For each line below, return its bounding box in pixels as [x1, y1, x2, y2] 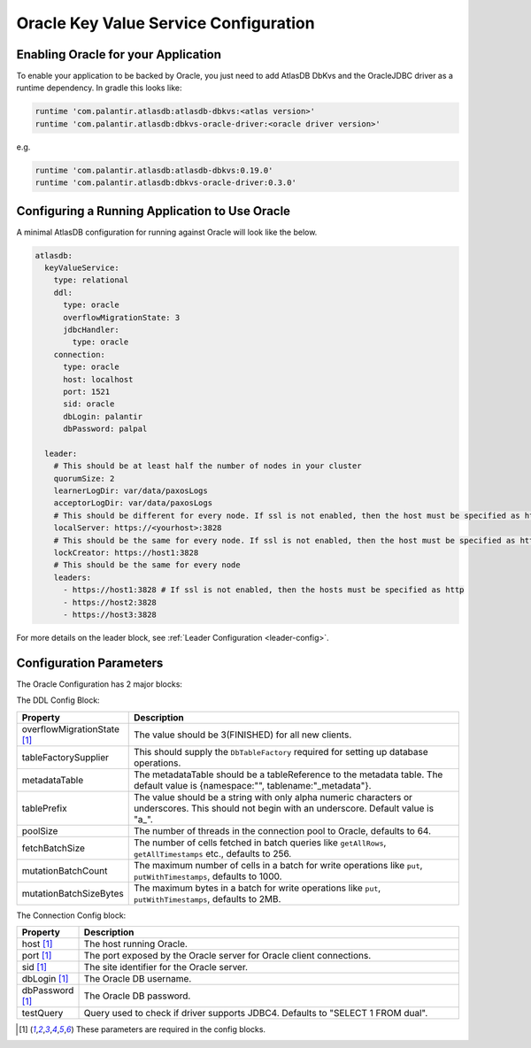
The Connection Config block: [16, 910, 127, 921]
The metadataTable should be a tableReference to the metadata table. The [133, 768, 443, 781]
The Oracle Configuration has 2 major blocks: [16, 678, 183, 690]
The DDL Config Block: [16, 695, 101, 705]
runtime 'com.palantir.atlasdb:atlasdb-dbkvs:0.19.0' [35, 165, 273, 175]
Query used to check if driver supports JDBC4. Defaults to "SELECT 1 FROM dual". [83, 1007, 428, 1020]
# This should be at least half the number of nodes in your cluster [53, 461, 362, 471]
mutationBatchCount [21, 864, 108, 876]
